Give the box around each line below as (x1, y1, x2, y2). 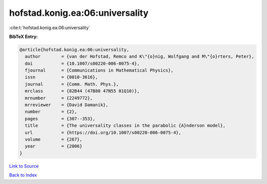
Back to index (9, 172, 37, 178)
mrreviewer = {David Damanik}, (25, 102, 109, 108)
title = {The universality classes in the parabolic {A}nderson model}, (25, 123, 226, 128)
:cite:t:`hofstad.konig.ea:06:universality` (9, 25, 90, 31)
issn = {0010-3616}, (25, 74, 98, 80)
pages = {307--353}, (25, 116, 96, 121)
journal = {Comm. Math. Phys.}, (25, 81, 119, 87)
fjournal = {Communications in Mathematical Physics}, (25, 68, 174, 74)
